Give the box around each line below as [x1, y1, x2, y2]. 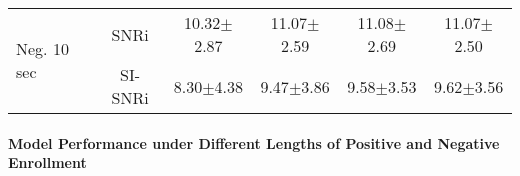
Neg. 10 [16, 37, 69, 60]
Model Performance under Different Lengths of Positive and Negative [8, 132, 500, 153]
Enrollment [8, 152, 87, 173]
